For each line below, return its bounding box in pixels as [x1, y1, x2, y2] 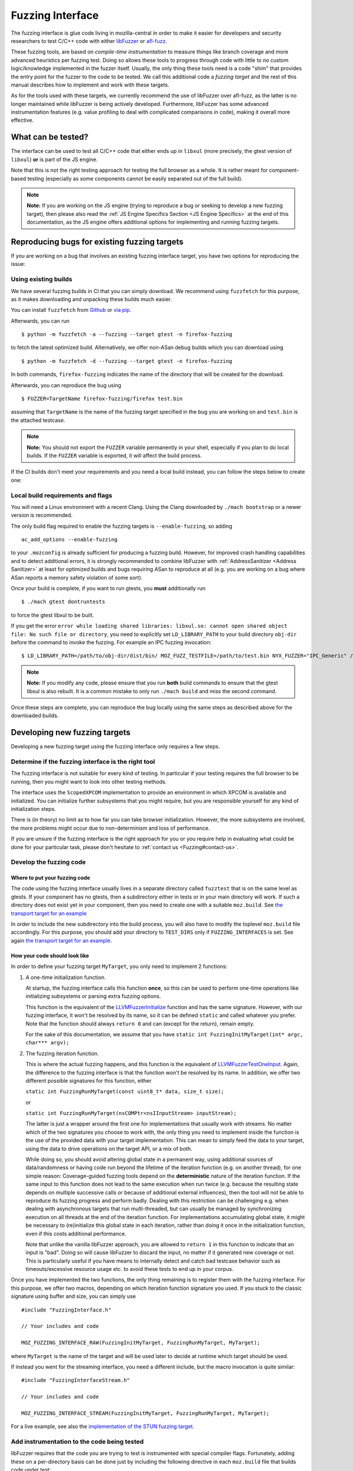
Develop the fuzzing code [11, 858, 86, 866]
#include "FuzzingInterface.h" [21, 1306, 112, 1313]
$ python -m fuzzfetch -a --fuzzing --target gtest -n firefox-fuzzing [21, 331, 232, 338]
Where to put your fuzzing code [11, 874, 91, 881]
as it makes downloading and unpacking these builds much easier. [11, 295, 172, 302]
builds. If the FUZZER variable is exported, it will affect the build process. [26, 452, 202, 459]
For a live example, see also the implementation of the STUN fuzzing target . [11, 1423, 194, 1430]
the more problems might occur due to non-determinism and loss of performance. [11, 824, 210, 831]
